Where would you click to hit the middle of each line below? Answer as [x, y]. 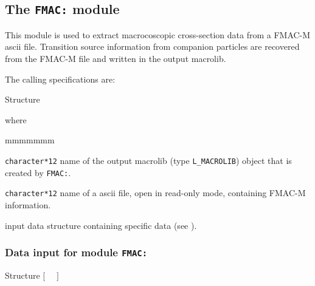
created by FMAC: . [38, 172]
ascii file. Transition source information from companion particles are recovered [152, 46]
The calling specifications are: [60, 79]
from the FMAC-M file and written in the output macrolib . [116, 58]
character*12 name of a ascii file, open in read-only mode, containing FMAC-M [155, 193]
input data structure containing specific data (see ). [101, 225]
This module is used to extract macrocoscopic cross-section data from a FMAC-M [158, 34]
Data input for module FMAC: [76, 252]
